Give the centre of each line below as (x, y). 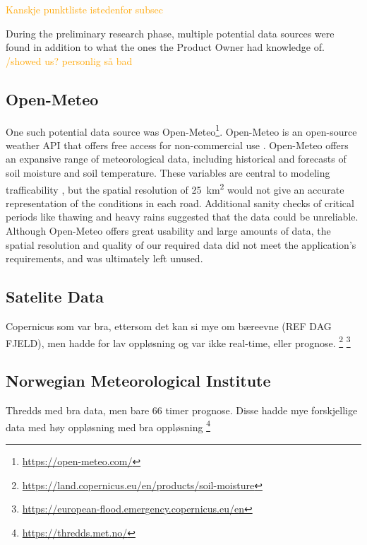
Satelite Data (55, 297)
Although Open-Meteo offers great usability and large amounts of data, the (168, 231)
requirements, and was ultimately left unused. (104, 258)
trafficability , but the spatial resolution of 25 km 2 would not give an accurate (175, 188)
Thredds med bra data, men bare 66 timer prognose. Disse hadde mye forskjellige (182, 410)
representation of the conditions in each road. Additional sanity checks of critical (180, 203)
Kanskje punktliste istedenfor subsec (84, 9)
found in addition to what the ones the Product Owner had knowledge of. (165, 47)
